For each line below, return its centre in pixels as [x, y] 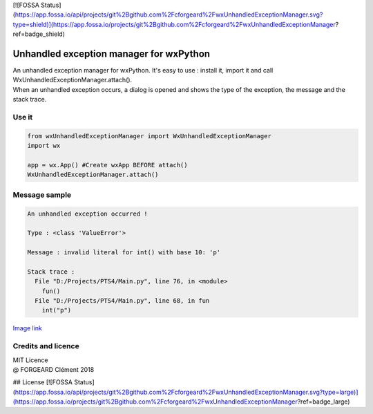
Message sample [42, 195]
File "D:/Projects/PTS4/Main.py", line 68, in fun [122, 301]
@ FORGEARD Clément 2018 [54, 369]
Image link [28, 328]
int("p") [57, 310]
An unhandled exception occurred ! [87, 214]
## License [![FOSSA [42, 382]
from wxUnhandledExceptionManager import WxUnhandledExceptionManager [150, 136]
